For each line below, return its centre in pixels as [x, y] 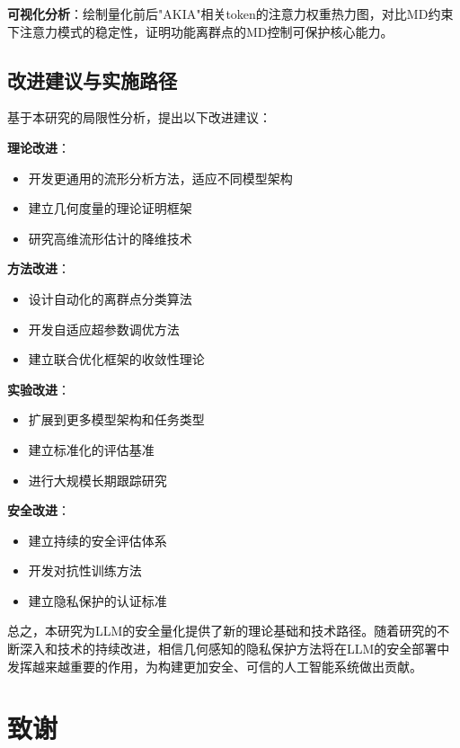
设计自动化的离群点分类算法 [110, 298]
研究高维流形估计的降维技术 [110, 238]
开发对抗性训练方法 [85, 570]
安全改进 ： [39, 510]
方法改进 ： [39, 268]
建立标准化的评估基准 [91, 449]
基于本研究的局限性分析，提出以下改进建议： [139, 117]
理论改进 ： [39, 147]
